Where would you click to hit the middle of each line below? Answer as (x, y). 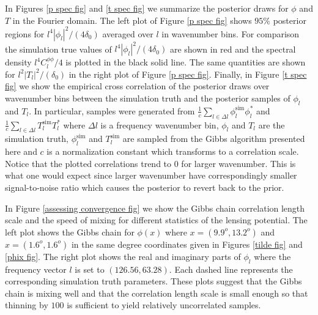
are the (272, 124)
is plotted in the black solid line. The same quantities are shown (186, 62)
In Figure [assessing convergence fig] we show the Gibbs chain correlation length (155, 208)
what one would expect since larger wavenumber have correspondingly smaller (151, 175)
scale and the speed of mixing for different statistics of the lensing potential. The (156, 220)
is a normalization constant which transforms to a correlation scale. (173, 151)
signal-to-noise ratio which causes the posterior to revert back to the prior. (145, 187)
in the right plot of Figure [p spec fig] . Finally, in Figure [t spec (188, 74)
